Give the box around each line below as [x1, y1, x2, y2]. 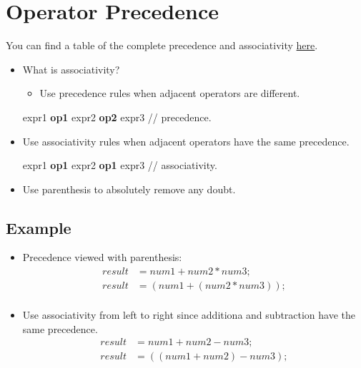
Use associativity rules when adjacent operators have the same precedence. [22, 133, 350, 148]
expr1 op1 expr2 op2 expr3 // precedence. [22, 109, 212, 124]
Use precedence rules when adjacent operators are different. [39, 86, 300, 101]
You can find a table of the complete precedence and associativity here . [6, 38, 318, 53]
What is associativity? [22, 61, 120, 76]
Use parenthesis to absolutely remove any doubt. [22, 181, 236, 196]
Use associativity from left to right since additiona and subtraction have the [22, 307, 356, 322]
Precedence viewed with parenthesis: [22, 250, 182, 265]
